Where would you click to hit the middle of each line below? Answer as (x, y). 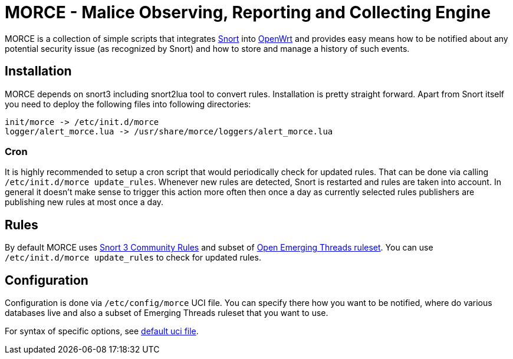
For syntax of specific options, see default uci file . (102, 331)
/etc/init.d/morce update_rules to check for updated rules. (133, 258)
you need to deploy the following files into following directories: (128, 104)
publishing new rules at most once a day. (84, 202)
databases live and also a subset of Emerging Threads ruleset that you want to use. (167, 313)
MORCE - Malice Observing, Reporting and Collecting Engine (248, 12)
